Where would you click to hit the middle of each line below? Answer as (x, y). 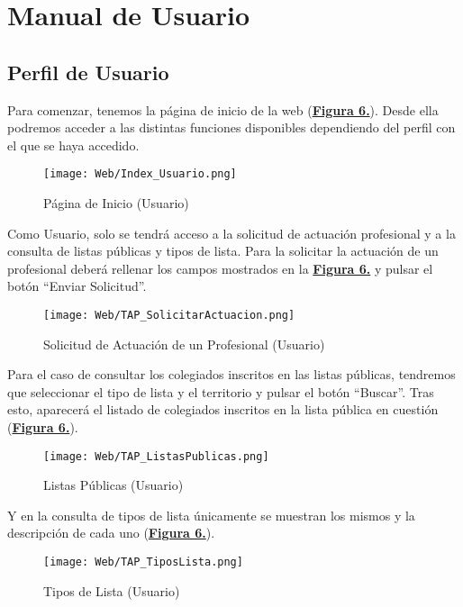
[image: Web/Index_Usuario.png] (140, 174)
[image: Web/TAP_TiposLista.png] (143, 562)
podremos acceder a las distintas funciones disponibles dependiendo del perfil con (231, 127)
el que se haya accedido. (73, 145)
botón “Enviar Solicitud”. (77, 286)
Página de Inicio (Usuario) (116, 203)
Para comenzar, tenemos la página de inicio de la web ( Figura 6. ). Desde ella (223, 109)
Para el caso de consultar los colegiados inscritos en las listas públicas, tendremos (231, 374)
